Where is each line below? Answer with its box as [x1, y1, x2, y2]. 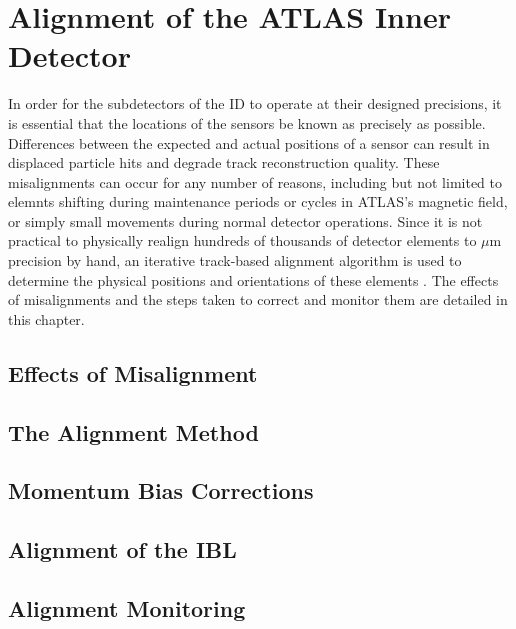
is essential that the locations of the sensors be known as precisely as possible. [8, 112, 486, 133]
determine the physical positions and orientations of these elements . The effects [8, 269, 499, 290]
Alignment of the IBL [8, 534, 237, 565]
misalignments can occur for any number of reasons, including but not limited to [8, 171, 502, 192]
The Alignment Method [8, 416, 259, 447]
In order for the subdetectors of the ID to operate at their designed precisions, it [8, 93, 502, 114]
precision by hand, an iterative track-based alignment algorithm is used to [8, 250, 462, 271]
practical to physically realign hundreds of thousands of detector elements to [8, 230, 477, 251]
